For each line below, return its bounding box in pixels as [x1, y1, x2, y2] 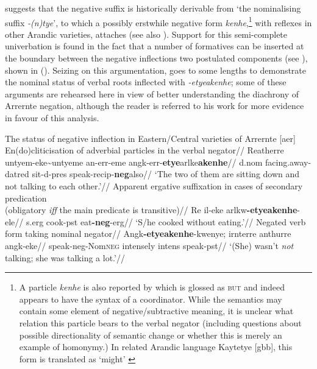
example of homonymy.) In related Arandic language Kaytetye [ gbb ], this [19, 340, 293, 353]
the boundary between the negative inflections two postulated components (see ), [5, 52, 308, 65]
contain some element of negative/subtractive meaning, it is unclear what [19, 304, 294, 317]
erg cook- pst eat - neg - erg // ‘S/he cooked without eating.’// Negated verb [32, 215, 306, 228]
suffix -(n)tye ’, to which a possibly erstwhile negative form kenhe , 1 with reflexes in [5, 14, 312, 29]
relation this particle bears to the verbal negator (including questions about [19, 316, 302, 329]
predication [5, 191, 47, 204]
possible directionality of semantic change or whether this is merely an [19, 328, 282, 341]
